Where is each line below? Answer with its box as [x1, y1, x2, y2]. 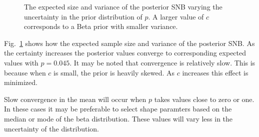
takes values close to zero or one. [154, 93, 254, 104]
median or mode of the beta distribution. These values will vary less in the [4, 113, 233, 123]
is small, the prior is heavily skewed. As [53, 67, 175, 77]
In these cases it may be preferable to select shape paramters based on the [4, 103, 232, 114]
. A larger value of [148, 11, 204, 21]
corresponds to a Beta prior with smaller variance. [24, 21, 178, 31]
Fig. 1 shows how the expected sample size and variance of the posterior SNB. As [4, 37, 255, 48]
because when [4, 67, 46, 77]
